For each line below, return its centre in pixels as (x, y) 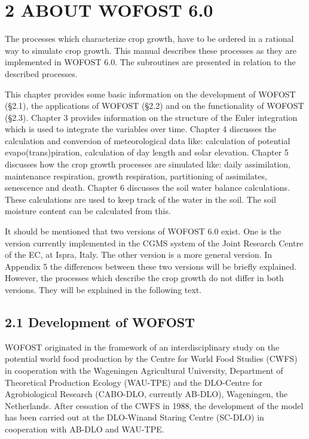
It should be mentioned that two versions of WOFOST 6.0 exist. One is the (143, 231)
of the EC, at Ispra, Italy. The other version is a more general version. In (139, 254)
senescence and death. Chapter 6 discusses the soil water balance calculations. (148, 188)
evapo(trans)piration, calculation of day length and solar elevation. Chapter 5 (147, 152)
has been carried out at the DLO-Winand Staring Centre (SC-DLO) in (134, 417)
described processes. (41, 73)
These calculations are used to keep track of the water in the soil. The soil (140, 199)
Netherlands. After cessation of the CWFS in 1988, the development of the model (154, 405)
